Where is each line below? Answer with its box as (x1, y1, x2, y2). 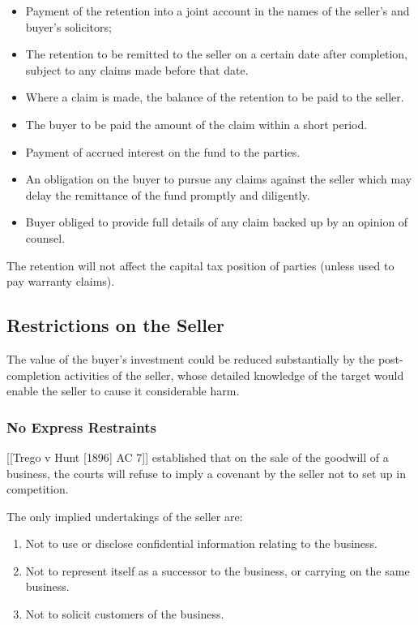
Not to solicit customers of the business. (25, 606, 224, 623)
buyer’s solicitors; (25, 18, 112, 35)
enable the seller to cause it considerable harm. (6, 382, 240, 399)
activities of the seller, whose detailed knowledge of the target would (64, 366, 404, 383)
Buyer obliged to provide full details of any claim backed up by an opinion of (25, 213, 408, 231)
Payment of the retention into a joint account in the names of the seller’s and (25, 2, 410, 19)
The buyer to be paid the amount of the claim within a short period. (25, 115, 368, 132)
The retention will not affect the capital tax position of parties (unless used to (6, 256, 395, 274)
